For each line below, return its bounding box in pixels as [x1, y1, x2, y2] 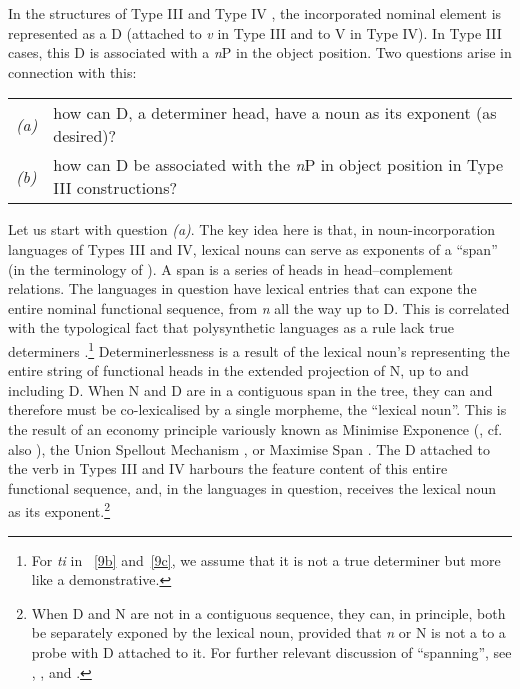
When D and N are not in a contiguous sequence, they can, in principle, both [31, 602, 506, 623]
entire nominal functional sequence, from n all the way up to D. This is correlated [8, 297, 510, 318]
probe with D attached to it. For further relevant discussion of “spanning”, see [31, 641, 512, 662]
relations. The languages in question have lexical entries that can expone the [8, 278, 477, 299]
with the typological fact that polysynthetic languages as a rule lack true [8, 317, 454, 338]
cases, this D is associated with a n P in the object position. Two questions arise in [8, 42, 512, 63]
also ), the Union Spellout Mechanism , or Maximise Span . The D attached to [8, 438, 490, 459]
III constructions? [53, 176, 178, 200]
